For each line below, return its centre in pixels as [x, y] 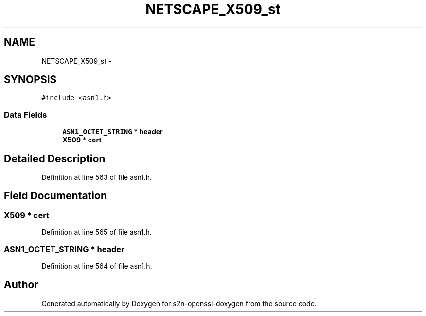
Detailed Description [55, 158]
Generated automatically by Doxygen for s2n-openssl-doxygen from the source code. [179, 303]
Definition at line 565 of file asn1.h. [97, 232]
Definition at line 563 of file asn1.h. [97, 177]
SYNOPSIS [30, 80]
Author [21, 285]
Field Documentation [55, 196]
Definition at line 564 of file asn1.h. [97, 266]
